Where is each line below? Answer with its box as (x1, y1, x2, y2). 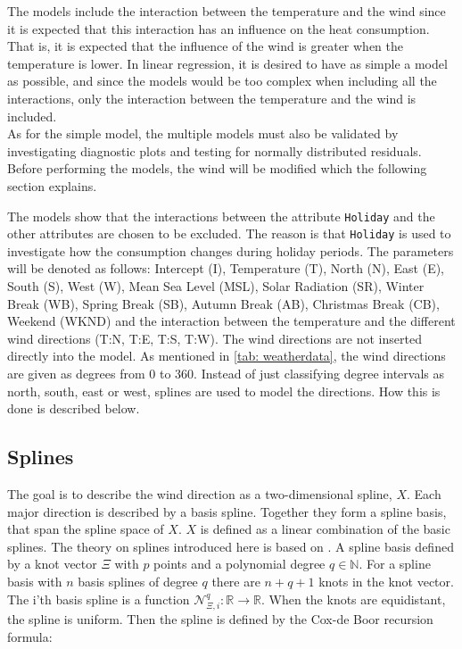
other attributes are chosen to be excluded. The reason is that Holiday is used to (7, 224, 451, 243)
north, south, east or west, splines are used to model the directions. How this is (7, 381, 441, 400)
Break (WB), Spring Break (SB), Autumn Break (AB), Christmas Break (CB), (7, 294, 440, 312)
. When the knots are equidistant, (260, 589, 446, 608)
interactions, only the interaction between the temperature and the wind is (7, 88, 417, 107)
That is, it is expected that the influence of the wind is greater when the (7, 37, 404, 55)
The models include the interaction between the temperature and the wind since (7, 2, 446, 20)
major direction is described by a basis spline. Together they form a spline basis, (7, 502, 447, 520)
